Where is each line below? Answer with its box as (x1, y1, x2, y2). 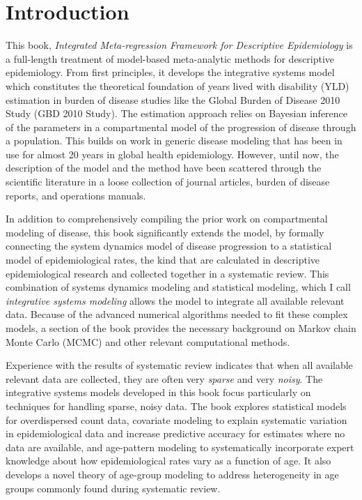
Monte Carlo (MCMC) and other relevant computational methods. (6, 334, 290, 349)
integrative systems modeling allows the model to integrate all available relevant (6, 293, 345, 308)
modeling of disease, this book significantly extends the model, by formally (6, 225, 324, 239)
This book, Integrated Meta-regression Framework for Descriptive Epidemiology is (6, 38, 353, 52)
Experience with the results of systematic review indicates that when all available (6, 358, 353, 372)
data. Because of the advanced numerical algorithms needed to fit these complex (6, 307, 348, 321)
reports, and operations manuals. (6, 188, 146, 202)
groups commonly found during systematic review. (6, 480, 221, 495)
